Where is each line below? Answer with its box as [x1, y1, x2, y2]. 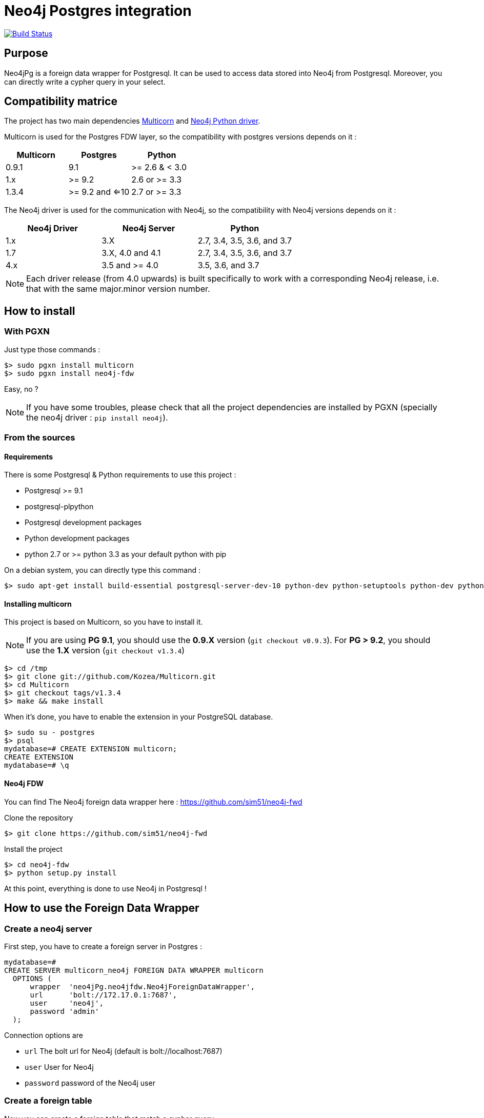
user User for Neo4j [25, 1062, 94, 1071]
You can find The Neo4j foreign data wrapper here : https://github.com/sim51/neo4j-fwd [4, 797, 302, 806]
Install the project [4, 844, 63, 853]
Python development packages [25, 534, 130, 543]
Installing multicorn [4, 599, 72, 608]
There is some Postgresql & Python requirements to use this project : [4, 470, 236, 480]
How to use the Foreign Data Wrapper [4, 902, 199, 915]
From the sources [4, 432, 75, 443]
